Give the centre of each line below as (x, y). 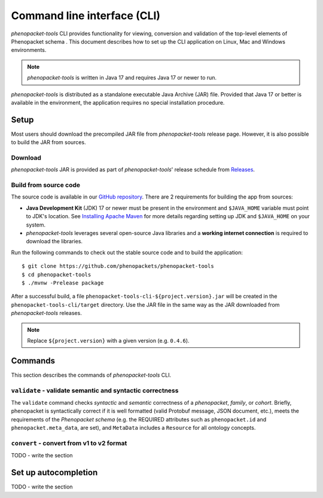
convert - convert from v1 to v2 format (69, 443)
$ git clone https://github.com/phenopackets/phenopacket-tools (118, 266)
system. (36, 225)
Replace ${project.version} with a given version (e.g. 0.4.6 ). (108, 340)
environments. (29, 50)
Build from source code (46, 185)
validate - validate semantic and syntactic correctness (95, 390)
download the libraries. (54, 242)
